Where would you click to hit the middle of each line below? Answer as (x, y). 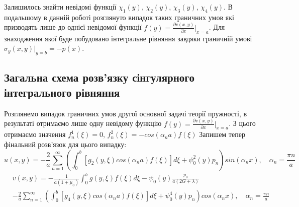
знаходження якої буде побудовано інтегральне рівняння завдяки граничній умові (128, 38)
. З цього (242, 123)
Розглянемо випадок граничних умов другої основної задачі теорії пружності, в (126, 113)
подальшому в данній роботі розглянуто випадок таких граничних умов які (119, 17)
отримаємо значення (35, 134)
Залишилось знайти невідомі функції (60, 7)
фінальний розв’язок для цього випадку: (65, 144)
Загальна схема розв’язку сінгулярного (99, 77)
